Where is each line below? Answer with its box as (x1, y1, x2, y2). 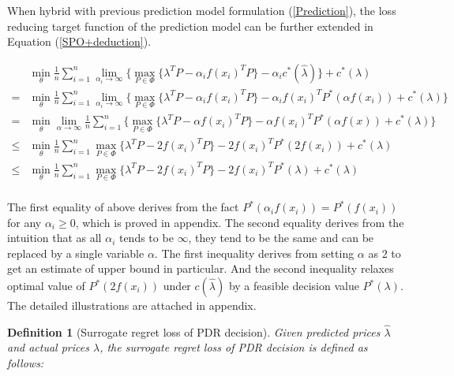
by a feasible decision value (228, 277, 359, 294)
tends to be (118, 229, 174, 246)
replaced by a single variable (7, 244, 144, 261)
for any (7, 214, 42, 230)
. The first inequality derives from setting (154, 244, 355, 261)
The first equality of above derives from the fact (7, 199, 239, 215)
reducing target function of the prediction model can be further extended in (7, 17, 373, 34)
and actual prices (7, 339, 89, 356)
